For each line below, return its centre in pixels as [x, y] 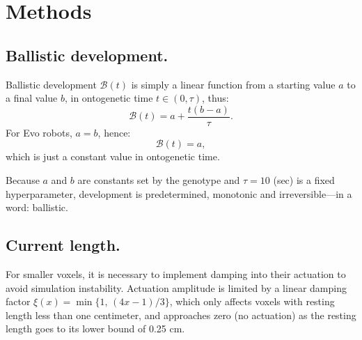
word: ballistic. [37, 207]
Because [23, 180]
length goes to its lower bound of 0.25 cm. [95, 329]
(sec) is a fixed [304, 180]
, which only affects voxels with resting [252, 301]
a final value [32, 98]
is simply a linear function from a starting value [233, 84]
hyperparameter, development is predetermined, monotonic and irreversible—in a [179, 193]
